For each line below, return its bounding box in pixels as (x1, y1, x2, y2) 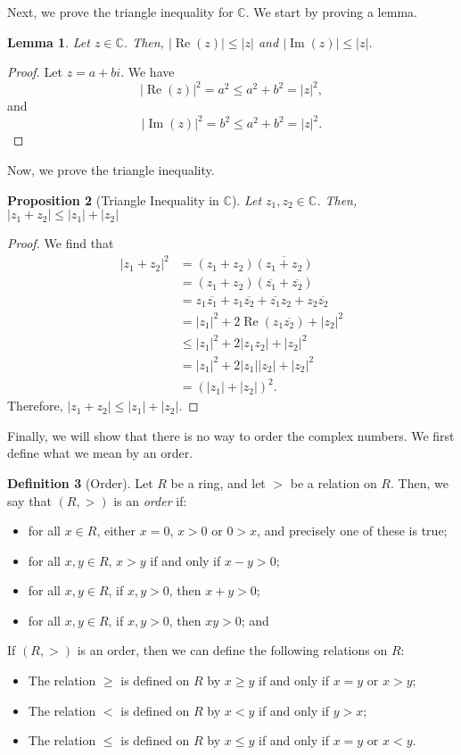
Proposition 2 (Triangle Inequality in (7, 190, 219, 209)
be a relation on (290, 473, 377, 492)
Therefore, (7, 396, 63, 415)
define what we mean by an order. (7, 444, 193, 462)
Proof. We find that (7, 234, 114, 253)
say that (7, 491, 52, 510)
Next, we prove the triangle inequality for (7, 3, 234, 21)
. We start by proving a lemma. (245, 3, 417, 21)
